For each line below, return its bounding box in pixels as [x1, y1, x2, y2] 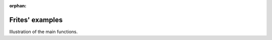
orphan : [9, 3, 27, 8]
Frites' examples [9, 15, 63, 24]
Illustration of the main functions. [9, 29, 78, 35]
